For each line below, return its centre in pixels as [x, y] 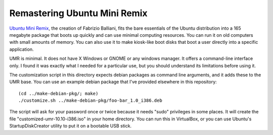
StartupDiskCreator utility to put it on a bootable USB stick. [71, 126]
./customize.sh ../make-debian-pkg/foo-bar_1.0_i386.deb [90, 100]
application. [21, 49]
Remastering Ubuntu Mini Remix [78, 13]
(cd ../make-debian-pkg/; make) [58, 93]
